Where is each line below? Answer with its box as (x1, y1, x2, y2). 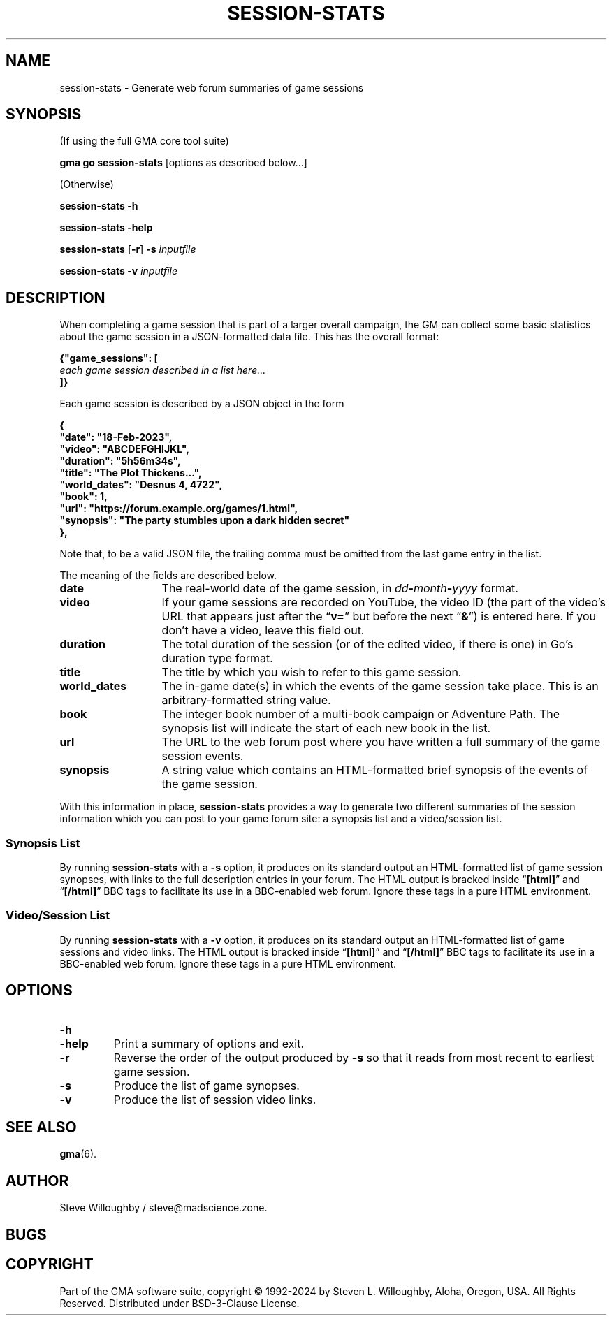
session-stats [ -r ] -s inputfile (59, 243, 196, 256)
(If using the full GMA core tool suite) (59, 135, 229, 147)
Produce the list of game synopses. (113, 1078, 300, 1093)
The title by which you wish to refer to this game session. (161, 665, 462, 680)
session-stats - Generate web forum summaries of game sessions (59, 81, 364, 94)
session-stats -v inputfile (59, 265, 177, 277)
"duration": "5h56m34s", (59, 455, 181, 467)
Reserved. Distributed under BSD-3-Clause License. (59, 1297, 300, 1309)
